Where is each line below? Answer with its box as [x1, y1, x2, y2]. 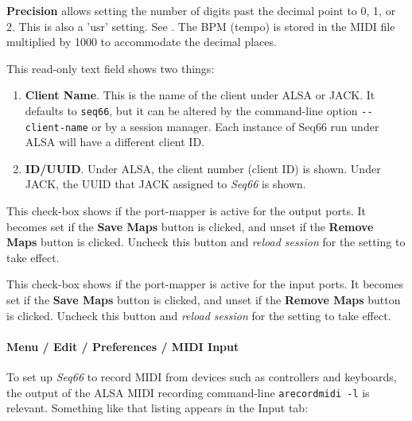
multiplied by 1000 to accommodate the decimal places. [6, 33, 277, 50]
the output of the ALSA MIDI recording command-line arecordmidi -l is [6, 384, 370, 400]
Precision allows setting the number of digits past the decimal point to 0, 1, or [6, 2, 396, 18]
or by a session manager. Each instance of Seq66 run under [91, 118, 379, 134]
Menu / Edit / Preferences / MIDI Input [6, 338, 239, 354]
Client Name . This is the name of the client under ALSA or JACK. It [25, 87, 375, 103]
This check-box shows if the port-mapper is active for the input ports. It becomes [6, 276, 404, 292]
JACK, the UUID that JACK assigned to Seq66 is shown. [25, 176, 306, 192]
